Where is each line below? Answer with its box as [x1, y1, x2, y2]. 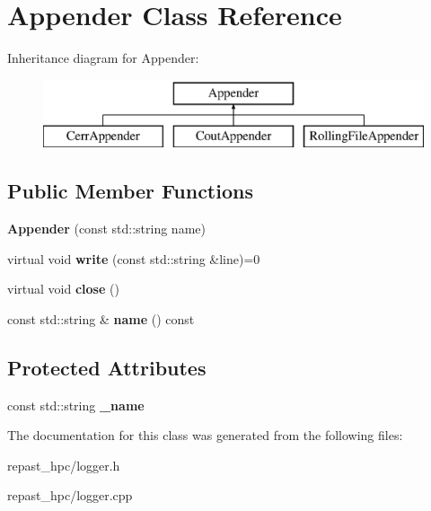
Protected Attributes [7, 353, 207, 381]
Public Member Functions [7, 177, 253, 205]
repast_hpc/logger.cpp [7, 486, 133, 505]
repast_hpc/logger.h [7, 455, 120, 474]
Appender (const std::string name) [7, 219, 206, 238]
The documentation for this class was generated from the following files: [7, 426, 403, 445]
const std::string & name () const [7, 309, 195, 328]
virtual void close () [7, 279, 119, 298]
